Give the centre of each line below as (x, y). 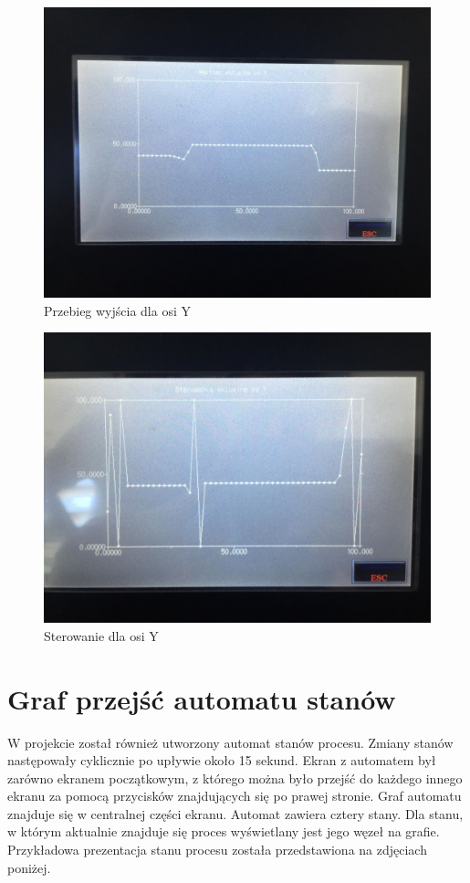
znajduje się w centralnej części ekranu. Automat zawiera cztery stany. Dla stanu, (235, 813)
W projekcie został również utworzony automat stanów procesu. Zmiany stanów (230, 742)
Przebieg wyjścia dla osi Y (117, 310)
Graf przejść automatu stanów (202, 698)
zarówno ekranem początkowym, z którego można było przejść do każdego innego (235, 778)
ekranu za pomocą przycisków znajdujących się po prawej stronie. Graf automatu (235, 796)
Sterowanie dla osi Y (101, 635)
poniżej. (29, 867)
